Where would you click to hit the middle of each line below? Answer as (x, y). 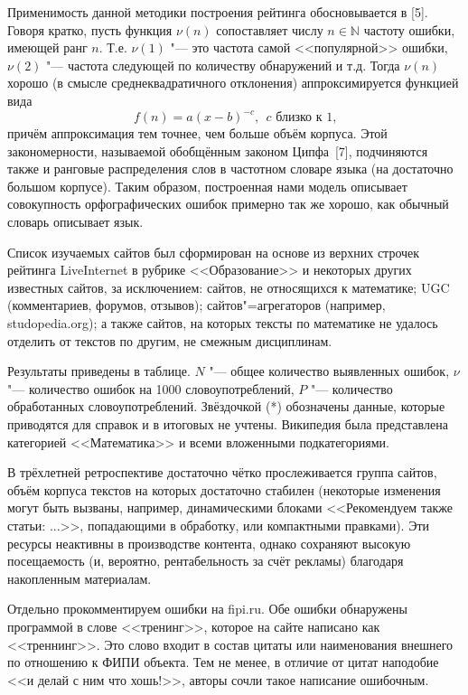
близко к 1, (306, 118)
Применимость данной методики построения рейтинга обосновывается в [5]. (218, 12)
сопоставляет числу (270, 29)
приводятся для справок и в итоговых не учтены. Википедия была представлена (228, 423)
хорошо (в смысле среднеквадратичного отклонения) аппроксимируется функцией (233, 83)
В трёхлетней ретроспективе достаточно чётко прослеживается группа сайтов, (222, 472)
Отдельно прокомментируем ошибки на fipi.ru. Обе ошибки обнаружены (207, 609)
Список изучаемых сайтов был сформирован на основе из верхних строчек (214, 252)
